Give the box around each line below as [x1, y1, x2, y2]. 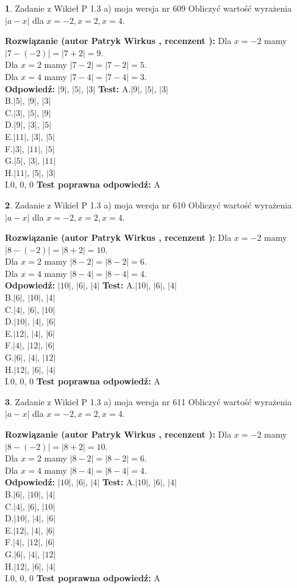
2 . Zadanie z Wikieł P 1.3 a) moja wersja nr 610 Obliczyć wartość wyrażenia [5, 198, 292, 211]
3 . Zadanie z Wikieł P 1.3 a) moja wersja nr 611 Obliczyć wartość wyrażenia [5, 395, 292, 408]
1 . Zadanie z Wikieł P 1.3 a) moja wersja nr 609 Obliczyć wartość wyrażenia [5, 2, 292, 14]
